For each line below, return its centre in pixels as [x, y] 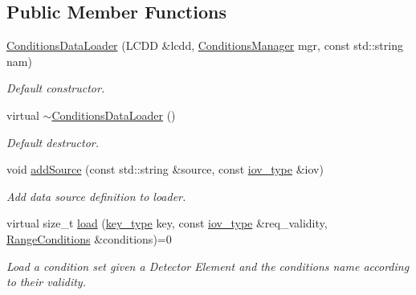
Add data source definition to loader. [96, 196]
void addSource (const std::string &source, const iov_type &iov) [165, 169]
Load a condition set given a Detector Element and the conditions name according [208, 266]
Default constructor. [56, 88]
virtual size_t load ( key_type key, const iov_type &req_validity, [167, 223]
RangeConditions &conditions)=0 [89, 238]
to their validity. [46, 282]
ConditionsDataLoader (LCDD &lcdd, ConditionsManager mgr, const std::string [205, 45]
